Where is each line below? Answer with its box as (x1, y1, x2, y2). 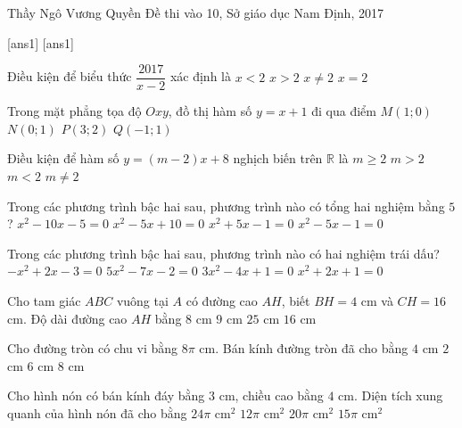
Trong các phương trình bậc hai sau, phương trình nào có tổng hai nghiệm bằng (7, 196, 445, 215)
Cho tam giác (7, 292, 81, 309)
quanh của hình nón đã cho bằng (7, 403, 187, 422)
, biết (281, 292, 310, 309)
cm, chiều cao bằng (219, 386, 324, 405)
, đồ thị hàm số (168, 102, 252, 120)
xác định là (169, 67, 231, 86)
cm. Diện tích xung (338, 386, 443, 405)
